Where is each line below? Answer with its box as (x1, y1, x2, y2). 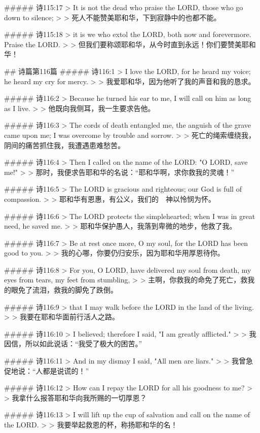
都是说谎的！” (43, 365, 89, 376)
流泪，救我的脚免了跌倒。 (32, 284, 118, 295)
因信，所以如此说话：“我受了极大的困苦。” (4, 338, 142, 349)
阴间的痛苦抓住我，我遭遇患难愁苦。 (4, 139, 125, 150)
